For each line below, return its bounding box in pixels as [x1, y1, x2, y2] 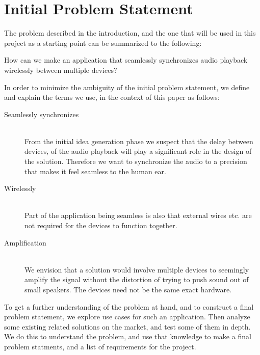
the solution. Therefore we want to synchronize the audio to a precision [24, 156, 247, 167]
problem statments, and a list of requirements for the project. [4, 341, 196, 351]
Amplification [4, 237, 46, 248]
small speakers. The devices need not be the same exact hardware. [24, 284, 232, 294]
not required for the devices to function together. [24, 220, 177, 231]
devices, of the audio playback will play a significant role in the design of [24, 146, 252, 156]
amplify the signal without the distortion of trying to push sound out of [24, 274, 249, 285]
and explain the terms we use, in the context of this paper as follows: [4, 92, 220, 102]
